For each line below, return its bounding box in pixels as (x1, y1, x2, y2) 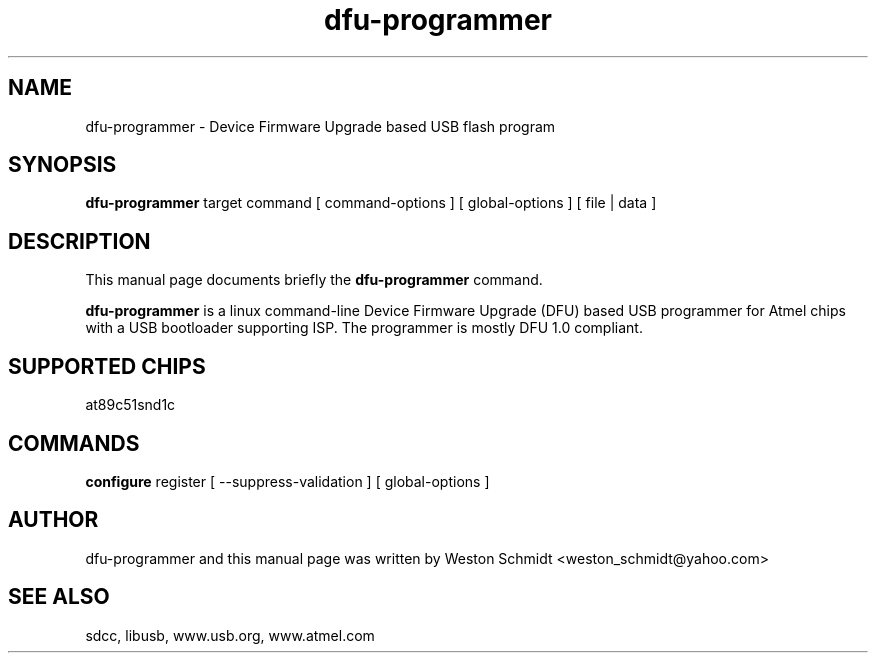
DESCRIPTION (8, 228, 151, 254)
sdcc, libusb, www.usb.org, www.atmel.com (85, 626, 375, 644)
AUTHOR (8, 507, 99, 533)
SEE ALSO (8, 584, 110, 610)
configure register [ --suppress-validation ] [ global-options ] (85, 472, 490, 490)
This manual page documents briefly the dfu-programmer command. (85, 271, 543, 289)
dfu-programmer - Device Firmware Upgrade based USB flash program (85, 117, 556, 135)
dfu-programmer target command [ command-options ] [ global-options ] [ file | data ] (85, 194, 657, 212)
